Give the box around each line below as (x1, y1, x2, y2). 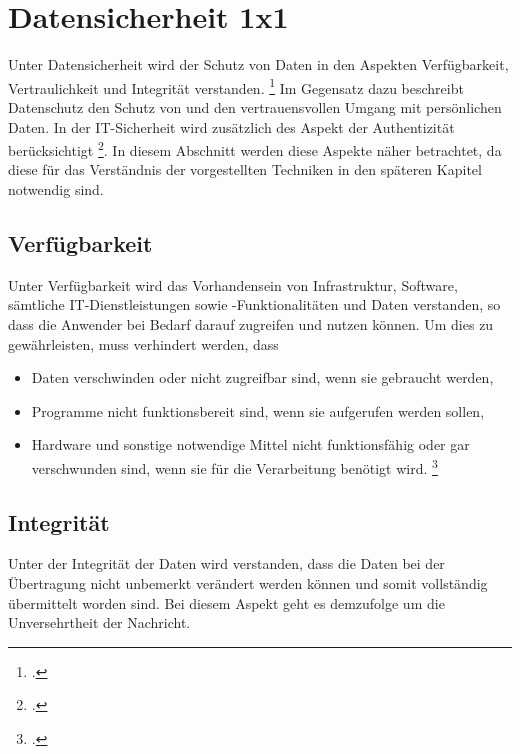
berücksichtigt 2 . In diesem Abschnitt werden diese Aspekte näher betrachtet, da (8, 137, 502, 160)
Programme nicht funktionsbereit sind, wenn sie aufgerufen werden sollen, (31, 400, 485, 421)
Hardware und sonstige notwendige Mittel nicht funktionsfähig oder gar (31, 434, 470, 455)
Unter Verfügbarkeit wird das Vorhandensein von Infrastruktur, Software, (8, 274, 458, 295)
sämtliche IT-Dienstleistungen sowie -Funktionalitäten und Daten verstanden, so (8, 294, 501, 315)
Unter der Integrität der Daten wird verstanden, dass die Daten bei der (8, 553, 445, 574)
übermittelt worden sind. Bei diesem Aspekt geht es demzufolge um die (8, 592, 445, 613)
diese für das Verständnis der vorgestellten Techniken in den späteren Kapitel (8, 159, 482, 180)
